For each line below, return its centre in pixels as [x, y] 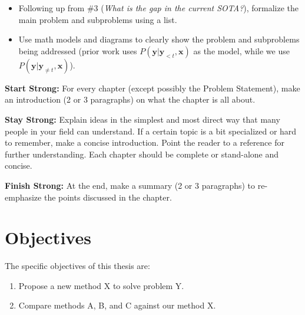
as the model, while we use [241, 50]
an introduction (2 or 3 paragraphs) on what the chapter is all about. [130, 99]
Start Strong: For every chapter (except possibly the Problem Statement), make [152, 88]
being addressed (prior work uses [78, 50]
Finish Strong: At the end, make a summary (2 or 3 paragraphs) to [130, 185]
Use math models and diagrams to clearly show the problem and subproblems [159, 39]
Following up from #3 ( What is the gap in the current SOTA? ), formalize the [159, 8]
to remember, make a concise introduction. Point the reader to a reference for [145, 142]
